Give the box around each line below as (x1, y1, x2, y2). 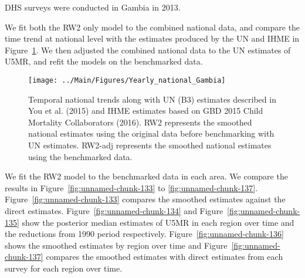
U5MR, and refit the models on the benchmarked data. (5, 55, 203, 67)
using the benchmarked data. (28, 150, 133, 162)
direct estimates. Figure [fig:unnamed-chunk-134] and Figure (5, 204, 223, 216)
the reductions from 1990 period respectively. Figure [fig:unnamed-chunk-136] (5, 228, 284, 240)
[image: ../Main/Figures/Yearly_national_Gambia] (28, 76, 226, 84)
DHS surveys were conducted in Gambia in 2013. (5, 1, 181, 13)
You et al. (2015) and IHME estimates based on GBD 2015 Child (28, 104, 263, 117)
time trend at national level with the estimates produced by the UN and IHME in (5, 32, 300, 45)
